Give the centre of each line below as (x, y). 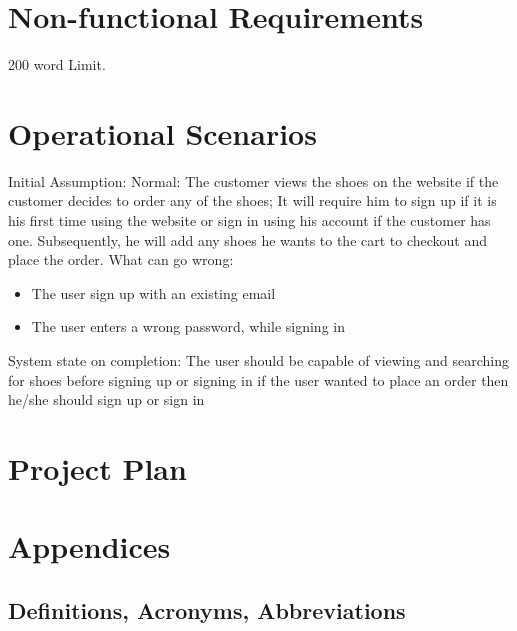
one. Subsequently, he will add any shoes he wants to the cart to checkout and (248, 239)
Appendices (89, 546)
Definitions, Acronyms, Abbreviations (207, 609)
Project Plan (97, 467)
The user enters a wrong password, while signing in (188, 326)
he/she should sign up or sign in (106, 399)
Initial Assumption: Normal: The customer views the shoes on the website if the (253, 180)
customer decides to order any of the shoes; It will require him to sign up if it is (252, 200)
